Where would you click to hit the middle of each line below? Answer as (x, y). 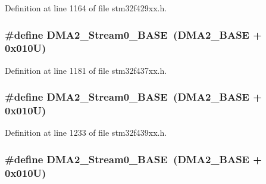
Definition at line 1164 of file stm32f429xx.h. (86, 8)
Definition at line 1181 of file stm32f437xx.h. (86, 70)
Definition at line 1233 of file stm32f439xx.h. (86, 132)
